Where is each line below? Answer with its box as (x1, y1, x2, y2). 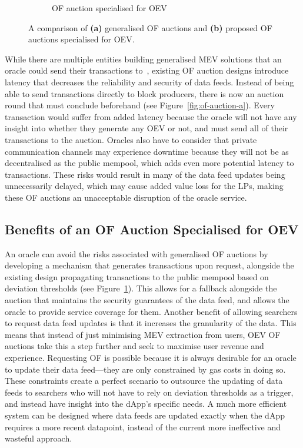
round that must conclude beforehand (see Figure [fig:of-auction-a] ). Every (5, 99, 275, 111)
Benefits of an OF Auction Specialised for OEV (5, 220, 299, 238)
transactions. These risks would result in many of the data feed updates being (5, 168, 285, 180)
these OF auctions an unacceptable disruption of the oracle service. (5, 191, 247, 203)
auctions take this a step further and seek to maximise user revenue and (5, 340, 264, 352)
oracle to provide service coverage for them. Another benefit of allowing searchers (5, 305, 298, 317)
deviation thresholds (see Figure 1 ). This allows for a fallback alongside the (5, 282, 277, 294)
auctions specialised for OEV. (28, 33, 135, 45)
